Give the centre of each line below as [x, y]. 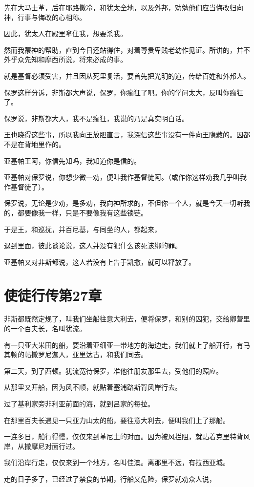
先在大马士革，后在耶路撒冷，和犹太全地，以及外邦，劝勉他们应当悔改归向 [124, 7]
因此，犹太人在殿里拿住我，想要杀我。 [65, 33]
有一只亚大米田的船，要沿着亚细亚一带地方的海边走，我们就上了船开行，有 [124, 345]
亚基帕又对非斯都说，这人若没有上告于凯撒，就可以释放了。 [100, 262]
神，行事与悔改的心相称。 [45, 17]
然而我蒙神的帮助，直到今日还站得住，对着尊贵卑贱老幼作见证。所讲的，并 [124, 50]
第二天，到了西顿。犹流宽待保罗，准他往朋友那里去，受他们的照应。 [113, 371]
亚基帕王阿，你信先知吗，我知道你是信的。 [72, 160]
